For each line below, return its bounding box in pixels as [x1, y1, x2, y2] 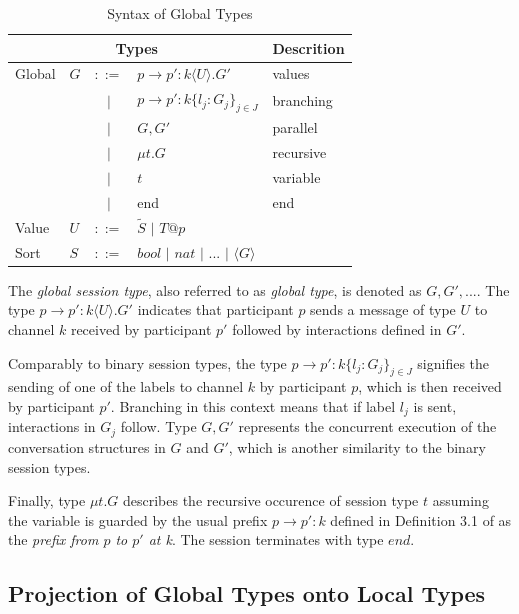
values [272, 63, 310, 84]
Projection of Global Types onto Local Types [8, 578, 486, 609]
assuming [432, 490, 489, 511]
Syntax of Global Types [107, 3, 253, 23]
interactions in [8, 416, 96, 437]
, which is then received [358, 376, 502, 397]
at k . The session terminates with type [148, 529, 384, 550]
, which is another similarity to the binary [228, 436, 486, 457]
